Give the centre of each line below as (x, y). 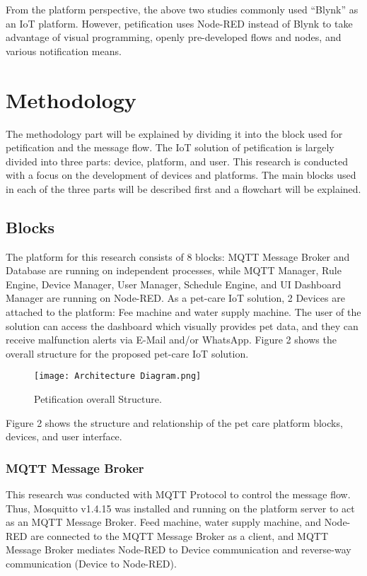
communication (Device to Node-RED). (91, 564)
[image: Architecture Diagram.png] (118, 376)
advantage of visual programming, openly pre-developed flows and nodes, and (174, 37)
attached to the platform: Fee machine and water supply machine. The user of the (183, 312)
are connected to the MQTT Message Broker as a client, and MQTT (180, 535)
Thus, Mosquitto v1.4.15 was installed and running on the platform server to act (180, 508)
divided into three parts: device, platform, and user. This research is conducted (177, 161)
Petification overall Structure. (98, 399)
